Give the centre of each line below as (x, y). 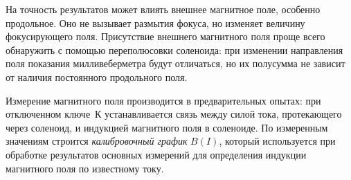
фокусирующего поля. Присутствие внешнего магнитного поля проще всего (165, 36)
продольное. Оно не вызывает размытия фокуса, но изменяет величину (155, 22)
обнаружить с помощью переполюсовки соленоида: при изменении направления (174, 49)
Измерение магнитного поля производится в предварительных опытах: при (163, 100)
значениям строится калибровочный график (97, 141)
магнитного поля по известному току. (85, 168)
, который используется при (277, 141)
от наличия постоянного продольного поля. (97, 76)
